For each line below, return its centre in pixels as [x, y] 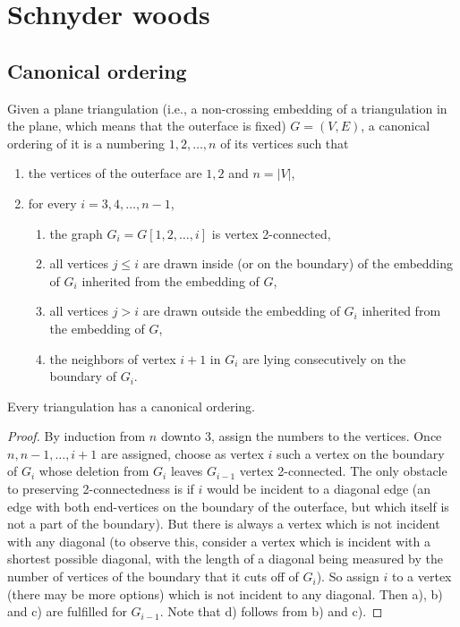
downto [181, 436]
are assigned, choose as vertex [182, 453]
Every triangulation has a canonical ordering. [131, 406]
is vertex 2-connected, [271, 233]
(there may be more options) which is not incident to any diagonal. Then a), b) [225, 593]
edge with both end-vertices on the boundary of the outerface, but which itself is [228, 506]
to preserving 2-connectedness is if [101, 489]
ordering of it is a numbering [86, 143]
